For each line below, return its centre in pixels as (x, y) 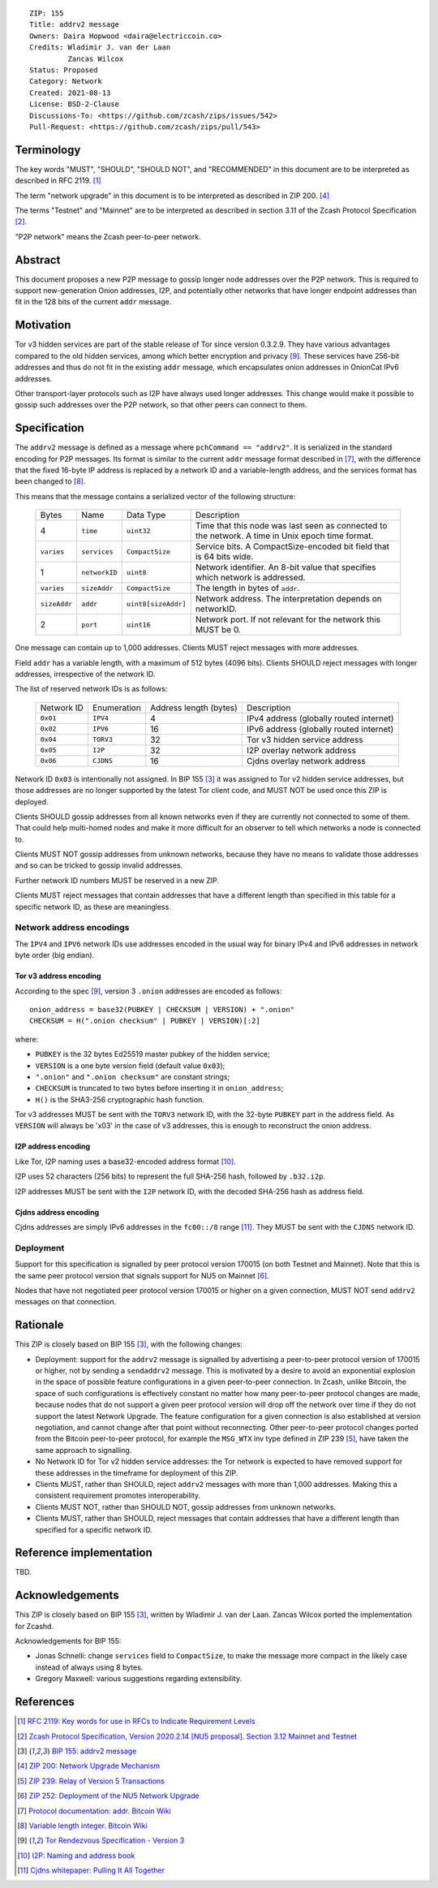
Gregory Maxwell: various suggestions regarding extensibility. (139, 1679)
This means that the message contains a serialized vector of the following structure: (155, 496)
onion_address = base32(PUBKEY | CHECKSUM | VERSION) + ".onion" (162, 1009)
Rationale (39, 1325)
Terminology (48, 150)
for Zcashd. (34, 1626)
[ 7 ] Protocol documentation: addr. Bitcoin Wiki (94, 1811)
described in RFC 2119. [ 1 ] (58, 181)
